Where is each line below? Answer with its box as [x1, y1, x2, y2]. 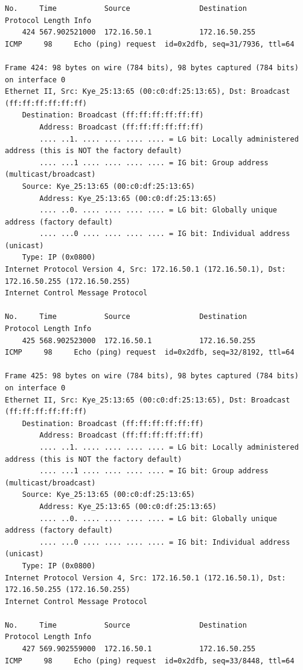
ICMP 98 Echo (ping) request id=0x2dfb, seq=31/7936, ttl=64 [5, 39, 295, 48]
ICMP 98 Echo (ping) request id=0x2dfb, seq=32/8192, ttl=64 [5, 348, 295, 357]
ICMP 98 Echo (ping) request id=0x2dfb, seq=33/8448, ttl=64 [5, 656, 295, 665]
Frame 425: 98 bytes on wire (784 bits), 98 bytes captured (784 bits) [5, 372, 299, 381]
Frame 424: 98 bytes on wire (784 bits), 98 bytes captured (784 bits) [5, 63, 299, 72]
